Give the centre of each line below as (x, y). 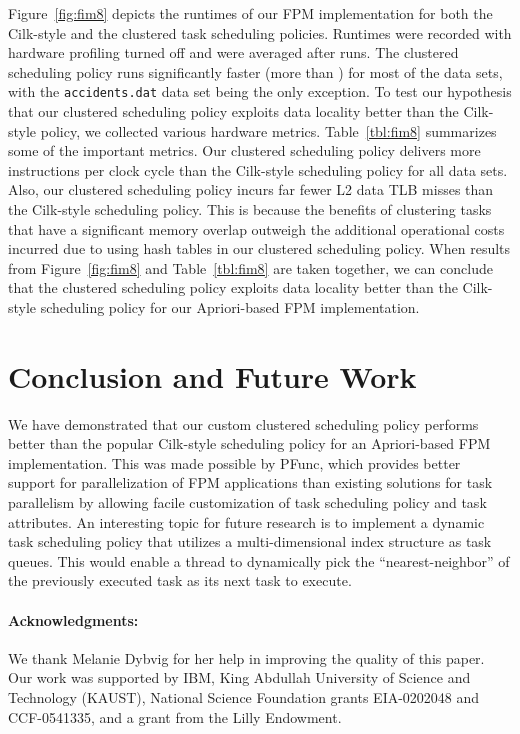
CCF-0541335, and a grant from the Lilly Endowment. (175, 716)
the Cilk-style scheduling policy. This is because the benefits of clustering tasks (250, 209)
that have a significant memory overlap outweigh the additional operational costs (256, 228)
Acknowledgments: (73, 619)
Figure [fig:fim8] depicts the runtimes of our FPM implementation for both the (250, 13)
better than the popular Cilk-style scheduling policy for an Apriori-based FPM (249, 443)
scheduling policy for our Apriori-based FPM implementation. (230, 306)
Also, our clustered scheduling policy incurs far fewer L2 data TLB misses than (251, 189)
